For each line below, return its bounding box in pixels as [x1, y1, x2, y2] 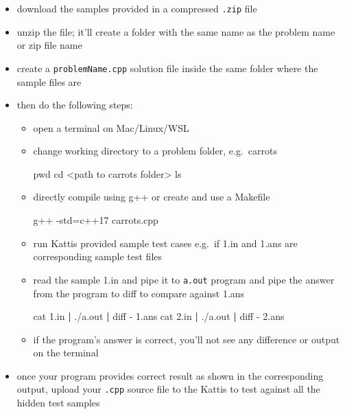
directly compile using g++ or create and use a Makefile [33, 189, 270, 204]
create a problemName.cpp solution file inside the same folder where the [16, 60, 318, 75]
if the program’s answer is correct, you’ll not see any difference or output [33, 332, 340, 346]
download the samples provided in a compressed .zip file [16, 1, 257, 15]
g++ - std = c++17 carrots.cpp [33, 213, 158, 227]
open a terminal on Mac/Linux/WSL [33, 120, 189, 135]
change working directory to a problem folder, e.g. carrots [33, 143, 278, 158]
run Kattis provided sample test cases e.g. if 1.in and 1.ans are [33, 235, 298, 250]
